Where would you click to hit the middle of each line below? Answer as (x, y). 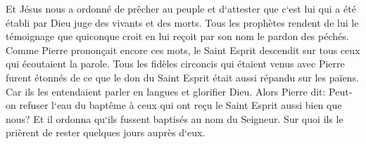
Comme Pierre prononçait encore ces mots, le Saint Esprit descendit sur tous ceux (183, 50)
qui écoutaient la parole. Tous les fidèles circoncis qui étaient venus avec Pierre (175, 64)
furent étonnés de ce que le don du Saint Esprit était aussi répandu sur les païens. (182, 77)
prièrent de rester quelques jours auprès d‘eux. (106, 132)
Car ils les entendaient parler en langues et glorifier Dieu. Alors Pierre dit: (166, 91)
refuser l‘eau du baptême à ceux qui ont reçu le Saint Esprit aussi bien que (181, 105)
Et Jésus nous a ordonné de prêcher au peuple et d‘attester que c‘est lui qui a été (181, 8)
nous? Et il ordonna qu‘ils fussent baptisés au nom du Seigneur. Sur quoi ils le (175, 118)
